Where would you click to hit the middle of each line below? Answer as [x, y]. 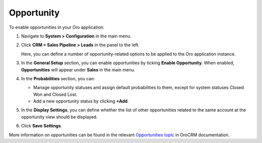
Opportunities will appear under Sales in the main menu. [78, 70]
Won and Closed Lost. [55, 94]
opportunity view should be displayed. [59, 117]
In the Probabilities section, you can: [58, 78]
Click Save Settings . [42, 126]
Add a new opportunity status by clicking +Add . [81, 101]
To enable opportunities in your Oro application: [57, 27]
